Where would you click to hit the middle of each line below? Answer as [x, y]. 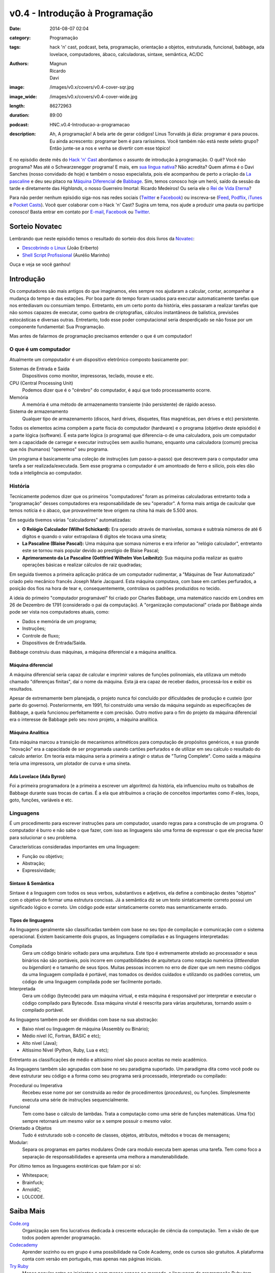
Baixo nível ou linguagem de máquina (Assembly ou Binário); [86, 1029]
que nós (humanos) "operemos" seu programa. [59, 449]
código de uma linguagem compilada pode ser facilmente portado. [92, 981]
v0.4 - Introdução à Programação [81, 13]
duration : [20, 115]
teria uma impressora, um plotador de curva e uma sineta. [70, 763]
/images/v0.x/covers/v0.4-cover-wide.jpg [93, 96]
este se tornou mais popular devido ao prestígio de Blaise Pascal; [91, 550]
